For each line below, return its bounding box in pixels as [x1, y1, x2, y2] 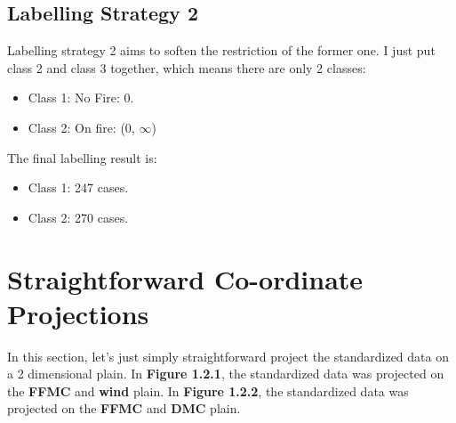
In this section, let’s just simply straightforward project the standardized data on [7, 346, 449, 365]
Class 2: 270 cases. [28, 207, 129, 226]
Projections [7, 295, 149, 331]
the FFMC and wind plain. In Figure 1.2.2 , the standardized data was [7, 381, 409, 400]
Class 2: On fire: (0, [28, 118, 135, 136]
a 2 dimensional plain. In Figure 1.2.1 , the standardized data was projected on [7, 364, 444, 383]
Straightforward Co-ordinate [7, 260, 364, 297]
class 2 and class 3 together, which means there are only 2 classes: [7, 58, 366, 77]
